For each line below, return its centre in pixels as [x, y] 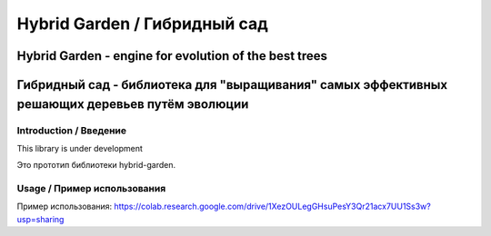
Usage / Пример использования [91, 189]
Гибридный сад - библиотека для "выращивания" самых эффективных [232, 85]
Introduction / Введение [72, 130]
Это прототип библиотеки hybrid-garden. [96, 165]
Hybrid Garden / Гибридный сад [142, 24]
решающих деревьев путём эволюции [133, 104]
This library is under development [80, 148]
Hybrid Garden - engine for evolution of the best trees [172, 56]
